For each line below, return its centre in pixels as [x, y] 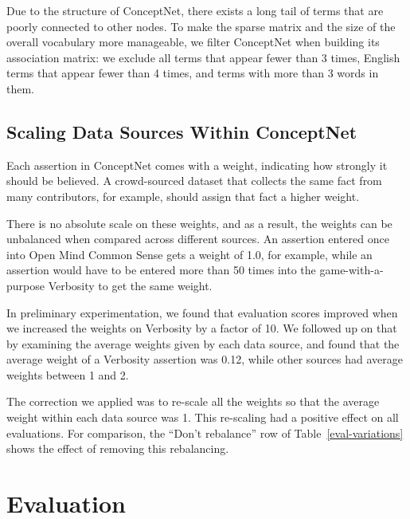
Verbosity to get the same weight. [130, 285]
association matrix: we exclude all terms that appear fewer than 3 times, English [203, 57]
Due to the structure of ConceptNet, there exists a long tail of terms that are [195, 10]
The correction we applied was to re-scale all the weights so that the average [193, 401]
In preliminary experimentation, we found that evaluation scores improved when [202, 312]
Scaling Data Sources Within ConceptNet [182, 131]
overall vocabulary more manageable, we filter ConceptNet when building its [193, 42]
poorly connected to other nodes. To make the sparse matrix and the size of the [201, 26]
